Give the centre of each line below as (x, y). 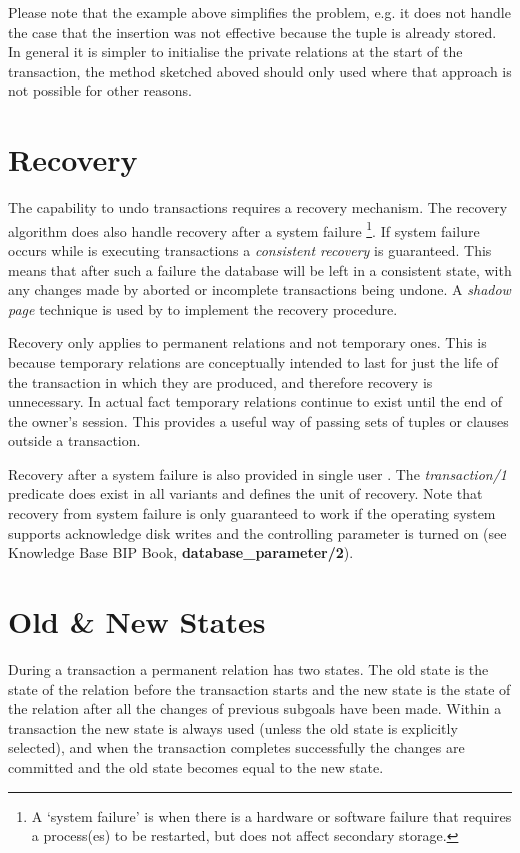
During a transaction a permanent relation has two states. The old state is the (248, 668)
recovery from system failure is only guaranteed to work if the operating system (252, 513)
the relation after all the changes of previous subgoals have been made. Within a (255, 708)
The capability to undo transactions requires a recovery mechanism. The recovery (258, 207)
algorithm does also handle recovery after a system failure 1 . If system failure (244, 229)
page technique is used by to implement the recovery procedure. (203, 308)
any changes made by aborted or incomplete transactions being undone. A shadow (259, 289)
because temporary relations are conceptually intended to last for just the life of (253, 361)
